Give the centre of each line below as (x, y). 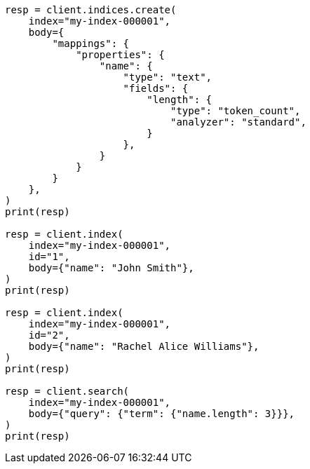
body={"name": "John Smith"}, (111, 268)
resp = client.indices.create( (91, 10)
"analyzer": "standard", (238, 122)
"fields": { (156, 88)
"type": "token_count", (236, 111)
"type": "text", (168, 77)
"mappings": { (91, 43)
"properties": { (120, 55)
